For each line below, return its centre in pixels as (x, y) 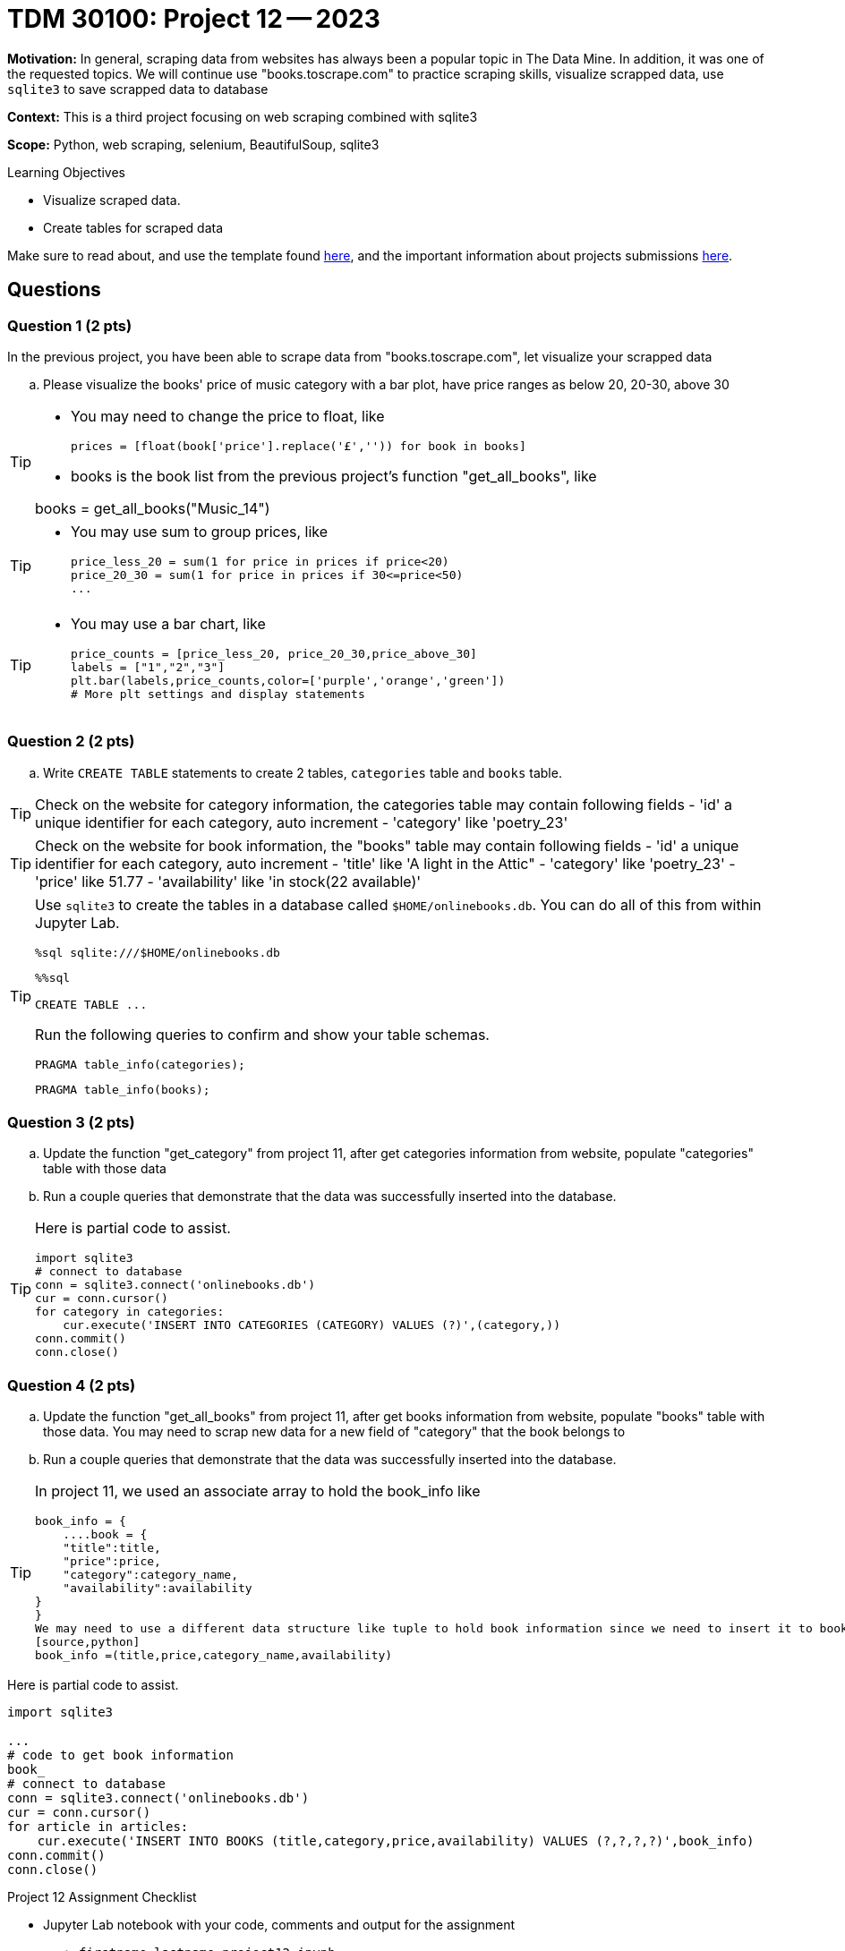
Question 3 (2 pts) (71, 1123)
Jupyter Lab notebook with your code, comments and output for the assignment (279, 1925)
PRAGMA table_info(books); (123, 1089)
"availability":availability (158, 1589)
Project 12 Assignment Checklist (102, 1897)
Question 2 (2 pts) (71, 741)
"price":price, (112, 1562)
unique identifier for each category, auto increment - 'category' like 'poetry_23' (302, 822)
